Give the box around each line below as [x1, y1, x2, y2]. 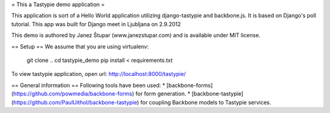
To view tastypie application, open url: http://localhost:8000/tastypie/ [11, 70, 186, 78]
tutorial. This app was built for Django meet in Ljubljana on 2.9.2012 [11, 20, 182, 27]
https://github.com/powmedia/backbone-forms [13, 90, 133, 97]
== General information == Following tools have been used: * [11, 81, 166, 89]
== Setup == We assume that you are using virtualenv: [11, 43, 149, 50]
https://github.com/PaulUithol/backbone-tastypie [13, 98, 137, 106]
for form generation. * [135, 90, 191, 97]
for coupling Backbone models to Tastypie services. [140, 98, 271, 106]
